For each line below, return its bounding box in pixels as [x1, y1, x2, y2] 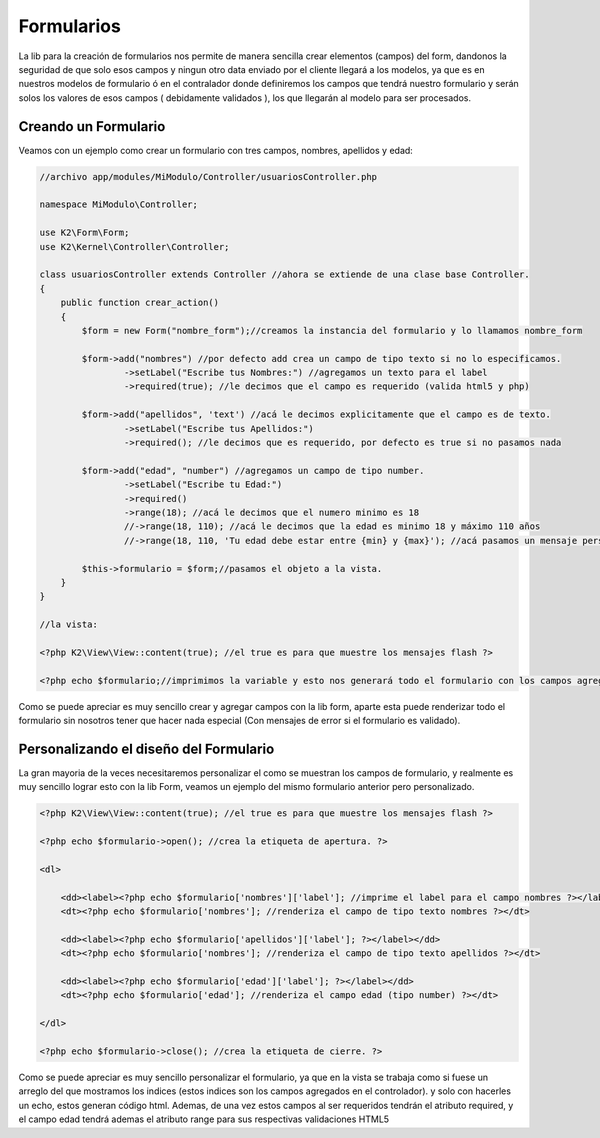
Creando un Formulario [18, 118, 166, 135]
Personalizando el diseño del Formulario [18, 740, 275, 757]
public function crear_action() [60, 297, 220, 309]
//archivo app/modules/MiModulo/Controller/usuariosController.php [39, 171, 378, 182]
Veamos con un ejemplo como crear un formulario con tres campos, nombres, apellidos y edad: [18, 144, 414, 156]
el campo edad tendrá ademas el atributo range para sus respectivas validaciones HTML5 [18, 1113, 390, 1125]
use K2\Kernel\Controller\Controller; [39, 241, 230, 252]
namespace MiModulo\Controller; [39, 199, 199, 210]
